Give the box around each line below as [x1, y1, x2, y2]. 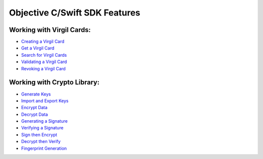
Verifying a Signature [21, 125, 64, 131]
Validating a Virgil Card [21, 59, 67, 65]
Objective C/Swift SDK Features [9, 7, 141, 18]
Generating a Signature [21, 118, 68, 124]
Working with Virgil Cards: [9, 26, 91, 34]
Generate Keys [21, 91, 51, 97]
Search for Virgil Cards [21, 52, 67, 58]
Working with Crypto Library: [9, 78, 100, 87]
